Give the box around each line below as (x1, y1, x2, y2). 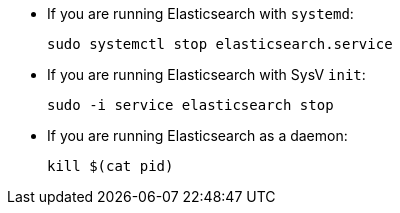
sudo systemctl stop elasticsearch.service (47, 36, 393, 52)
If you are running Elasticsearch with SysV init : (47, 66, 366, 83)
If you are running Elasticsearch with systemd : (47, 5, 354, 22)
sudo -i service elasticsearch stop (47, 97, 334, 113)
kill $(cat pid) (47, 158, 174, 174)
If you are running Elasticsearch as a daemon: (47, 127, 348, 144)
